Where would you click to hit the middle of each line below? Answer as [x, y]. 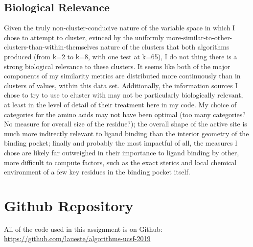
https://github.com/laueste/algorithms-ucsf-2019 [77, 238]
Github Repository [69, 205]
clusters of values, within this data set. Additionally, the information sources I [121, 85]
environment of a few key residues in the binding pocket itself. [97, 172]
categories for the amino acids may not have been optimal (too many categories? [125, 114]
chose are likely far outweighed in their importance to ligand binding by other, [122, 152]
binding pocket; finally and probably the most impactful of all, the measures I [121, 143]
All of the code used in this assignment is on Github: [83, 229]
